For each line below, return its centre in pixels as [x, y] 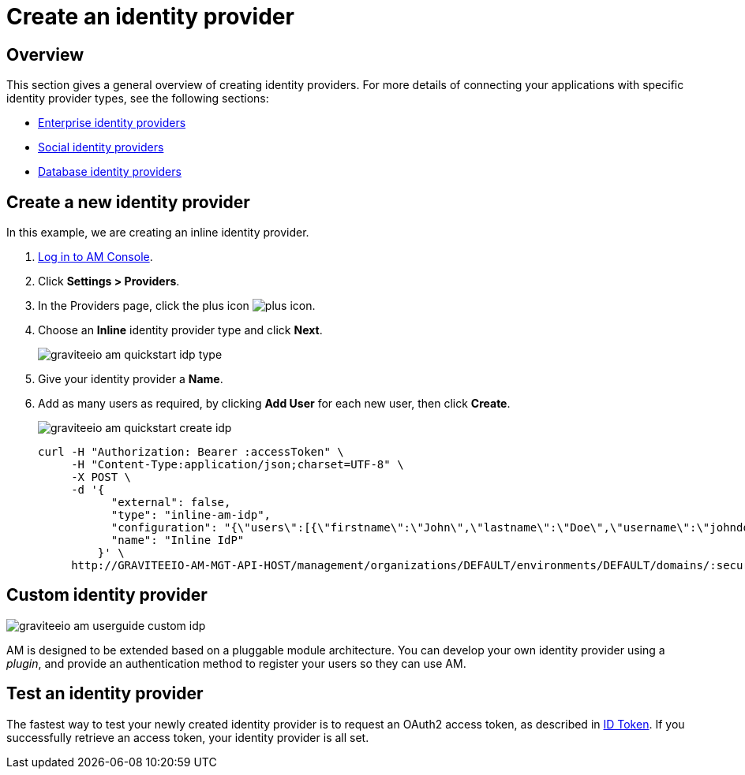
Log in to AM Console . [95, 257]
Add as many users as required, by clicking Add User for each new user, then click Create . [274, 404]
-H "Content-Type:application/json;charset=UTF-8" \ [238, 465]
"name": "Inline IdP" [178, 540]
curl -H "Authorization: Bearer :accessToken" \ [191, 452]
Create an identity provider [150, 17]
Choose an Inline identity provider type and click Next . [180, 330]
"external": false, [171, 503]
